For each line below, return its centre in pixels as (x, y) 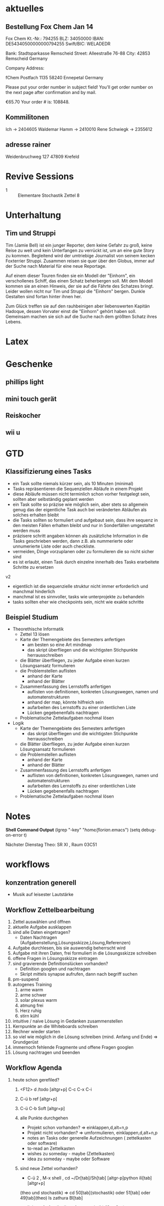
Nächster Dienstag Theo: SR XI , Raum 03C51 (51, 845)
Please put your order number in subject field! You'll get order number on (79, 87)
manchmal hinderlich (34, 591)
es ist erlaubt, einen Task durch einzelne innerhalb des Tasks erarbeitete (86, 562)
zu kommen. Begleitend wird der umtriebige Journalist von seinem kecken (81, 255)
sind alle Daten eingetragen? (41, 932)
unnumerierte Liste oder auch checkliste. (54, 546)
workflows (28, 865)
